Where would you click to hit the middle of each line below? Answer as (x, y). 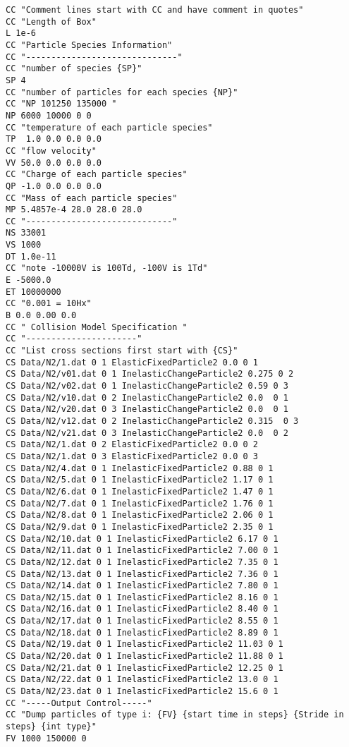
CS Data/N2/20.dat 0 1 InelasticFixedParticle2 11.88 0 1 (145, 656)
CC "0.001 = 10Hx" (49, 304)
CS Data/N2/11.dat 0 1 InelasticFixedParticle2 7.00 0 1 (142, 551)
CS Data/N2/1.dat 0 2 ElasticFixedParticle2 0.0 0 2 (132, 445)
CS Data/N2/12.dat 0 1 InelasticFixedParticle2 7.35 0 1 (142, 562)
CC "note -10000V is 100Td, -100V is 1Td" (107, 268)
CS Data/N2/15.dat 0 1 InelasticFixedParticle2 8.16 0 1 (142, 597)
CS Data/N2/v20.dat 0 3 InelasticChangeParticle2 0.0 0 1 (147, 409)
